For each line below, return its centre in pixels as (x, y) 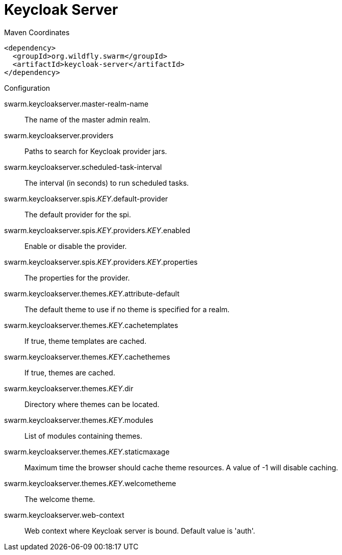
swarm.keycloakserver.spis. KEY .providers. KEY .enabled (97, 230)
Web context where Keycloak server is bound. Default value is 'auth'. (140, 531)
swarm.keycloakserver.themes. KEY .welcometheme (90, 483)
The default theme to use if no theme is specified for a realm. (127, 309)
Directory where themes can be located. (92, 404)
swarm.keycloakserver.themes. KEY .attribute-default (92, 293)
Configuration (27, 88)
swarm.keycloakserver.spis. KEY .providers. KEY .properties (101, 262)
